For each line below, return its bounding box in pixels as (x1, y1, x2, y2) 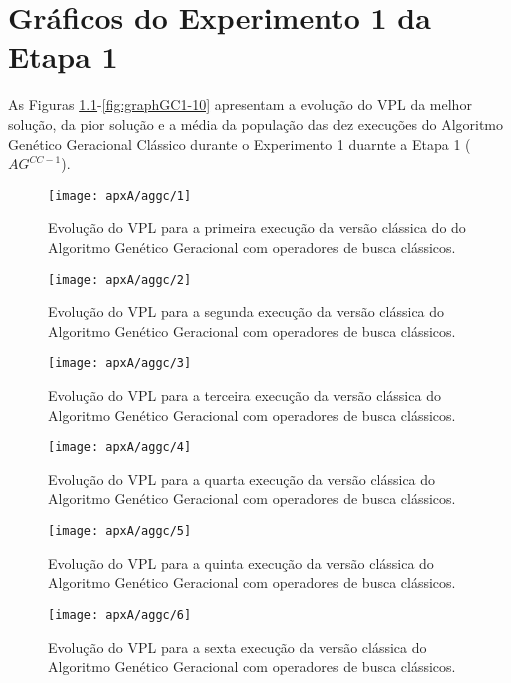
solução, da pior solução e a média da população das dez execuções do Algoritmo (8, 113, 504, 134)
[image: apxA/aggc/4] (48, 440, 192, 455)
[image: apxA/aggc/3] (48, 356, 192, 371)
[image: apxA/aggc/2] (48, 272, 192, 287)
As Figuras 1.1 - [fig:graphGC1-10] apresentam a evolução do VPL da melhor (8, 94, 472, 115)
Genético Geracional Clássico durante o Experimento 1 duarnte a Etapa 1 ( (8, 133, 471, 154)
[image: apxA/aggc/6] (48, 607, 192, 622)
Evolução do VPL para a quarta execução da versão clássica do (48, 468, 436, 489)
